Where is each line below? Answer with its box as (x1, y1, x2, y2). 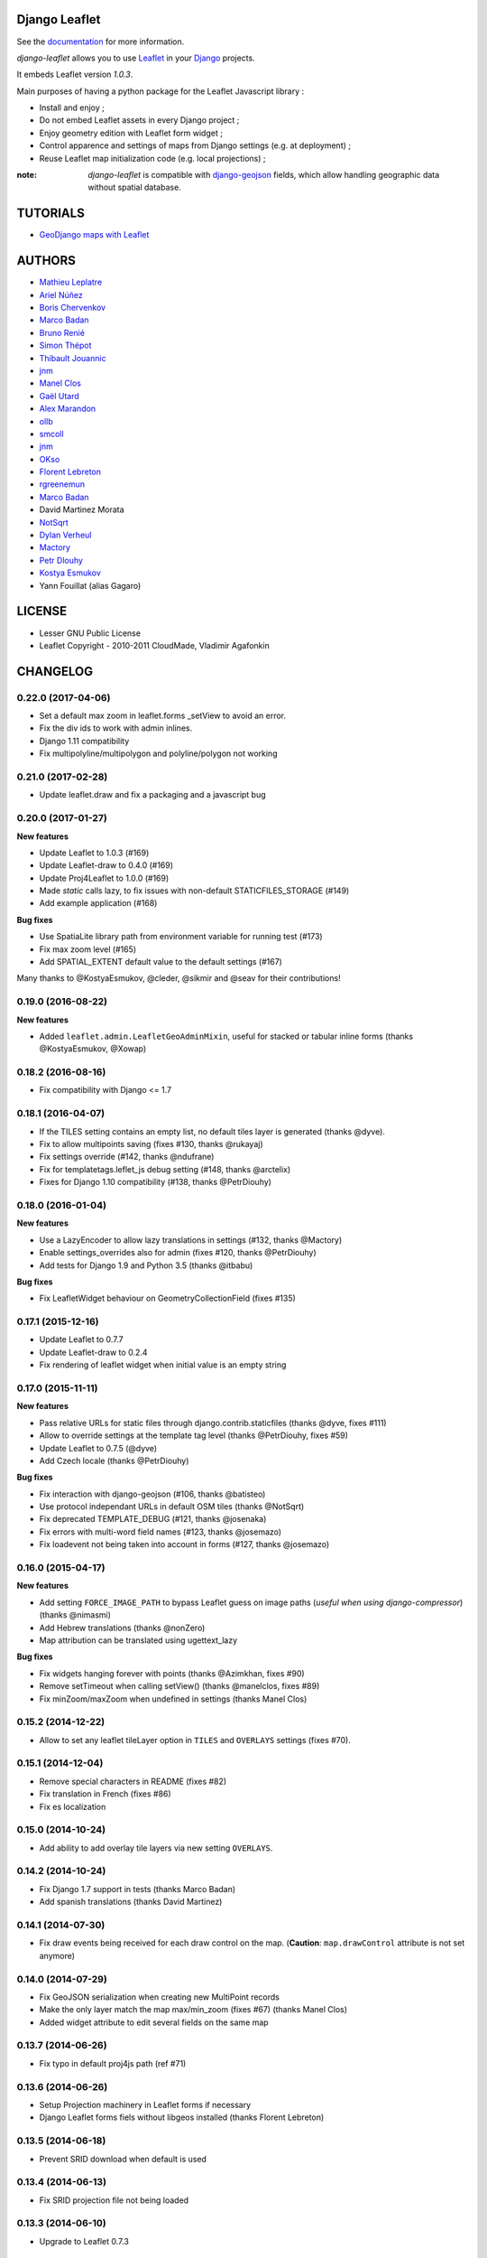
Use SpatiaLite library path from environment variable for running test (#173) (39, 931, 324, 942)
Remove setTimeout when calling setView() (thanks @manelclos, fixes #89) (39, 1681, 320, 1692)
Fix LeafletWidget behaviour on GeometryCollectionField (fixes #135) (39, 1292, 297, 1304)
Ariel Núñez (39, 289, 83, 300)
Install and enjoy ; (39, 102, 106, 113)
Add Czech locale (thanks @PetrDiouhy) (39, 1455, 189, 1466)
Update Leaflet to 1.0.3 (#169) (39, 847, 150, 858)
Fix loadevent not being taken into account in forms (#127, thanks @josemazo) (39, 1539, 330, 1550)
